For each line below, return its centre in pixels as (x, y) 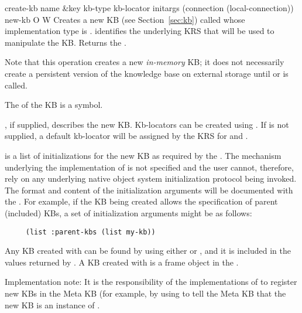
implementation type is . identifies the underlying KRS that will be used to (140, 31)
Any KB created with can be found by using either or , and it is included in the (148, 251)
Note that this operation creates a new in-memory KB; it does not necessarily (145, 62)
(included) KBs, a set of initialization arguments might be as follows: (128, 212)
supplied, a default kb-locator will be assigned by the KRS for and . (126, 136)
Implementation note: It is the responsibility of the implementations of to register (151, 282)
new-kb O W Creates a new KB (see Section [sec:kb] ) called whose (125, 19)
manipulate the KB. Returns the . (66, 42)
